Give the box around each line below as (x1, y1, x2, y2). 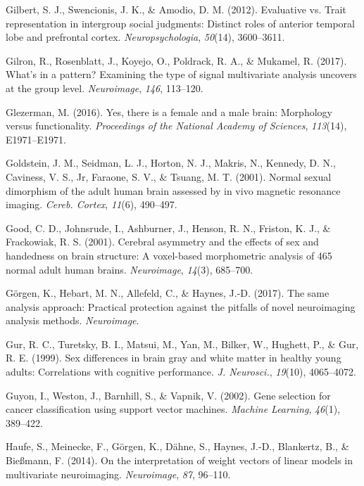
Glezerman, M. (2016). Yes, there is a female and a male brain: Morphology (6, 104, 332, 119)
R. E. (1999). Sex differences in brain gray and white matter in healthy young (6, 350, 341, 365)
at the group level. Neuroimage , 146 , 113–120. (6, 80, 203, 95)
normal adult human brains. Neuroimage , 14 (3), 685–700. (6, 262, 253, 276)
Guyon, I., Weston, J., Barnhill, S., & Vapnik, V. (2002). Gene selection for (6, 388, 331, 402)
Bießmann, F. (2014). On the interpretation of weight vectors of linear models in (6, 453, 353, 468)
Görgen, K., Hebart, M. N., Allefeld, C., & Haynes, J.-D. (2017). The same (6, 286, 330, 300)
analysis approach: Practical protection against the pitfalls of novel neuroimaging (6, 299, 356, 314)
